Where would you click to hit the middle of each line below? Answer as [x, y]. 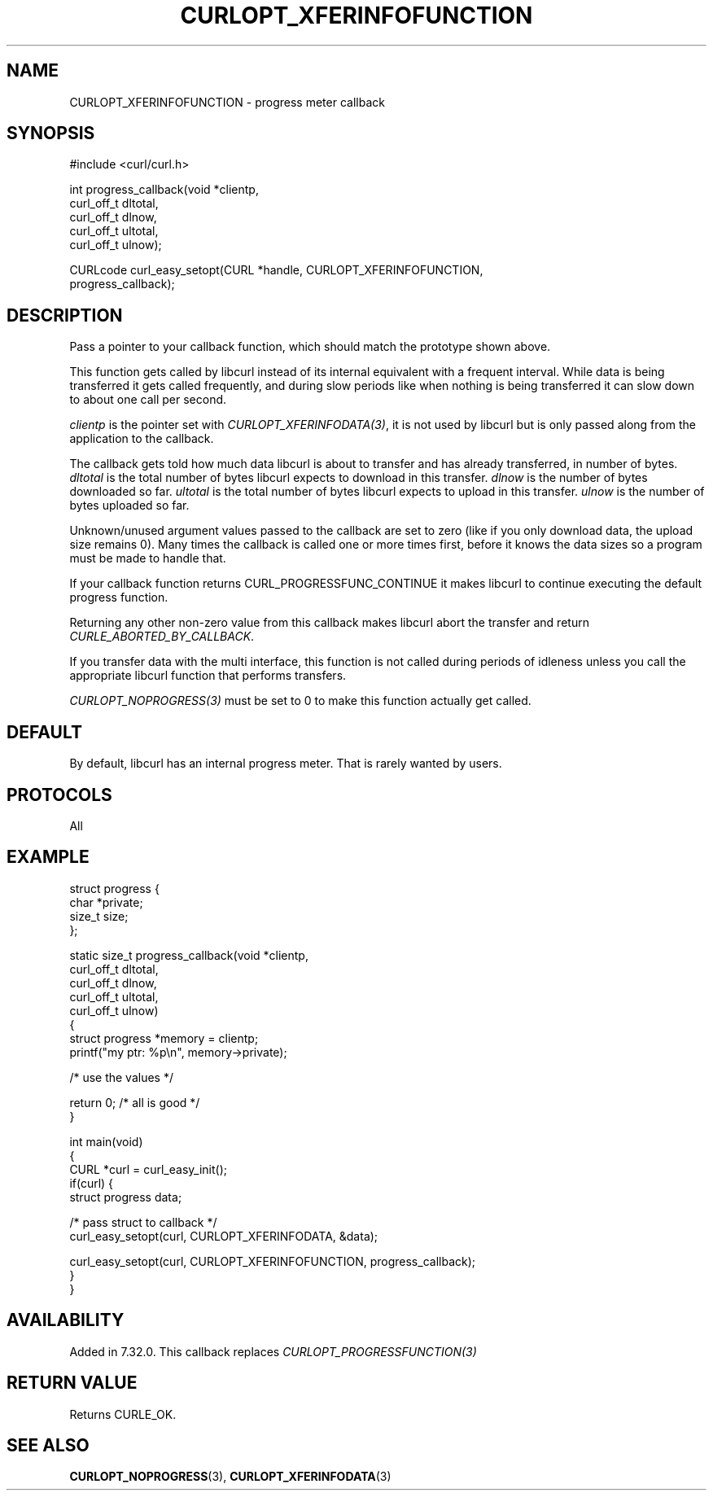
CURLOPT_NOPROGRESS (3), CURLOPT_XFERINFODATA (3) [230, 1477]
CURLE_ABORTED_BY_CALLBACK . [162, 637]
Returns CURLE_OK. [123, 1414]
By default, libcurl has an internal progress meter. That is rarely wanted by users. [286, 764]
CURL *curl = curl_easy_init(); [148, 1169]
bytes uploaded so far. [129, 506]
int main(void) [106, 1141]
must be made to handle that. [148, 558]
